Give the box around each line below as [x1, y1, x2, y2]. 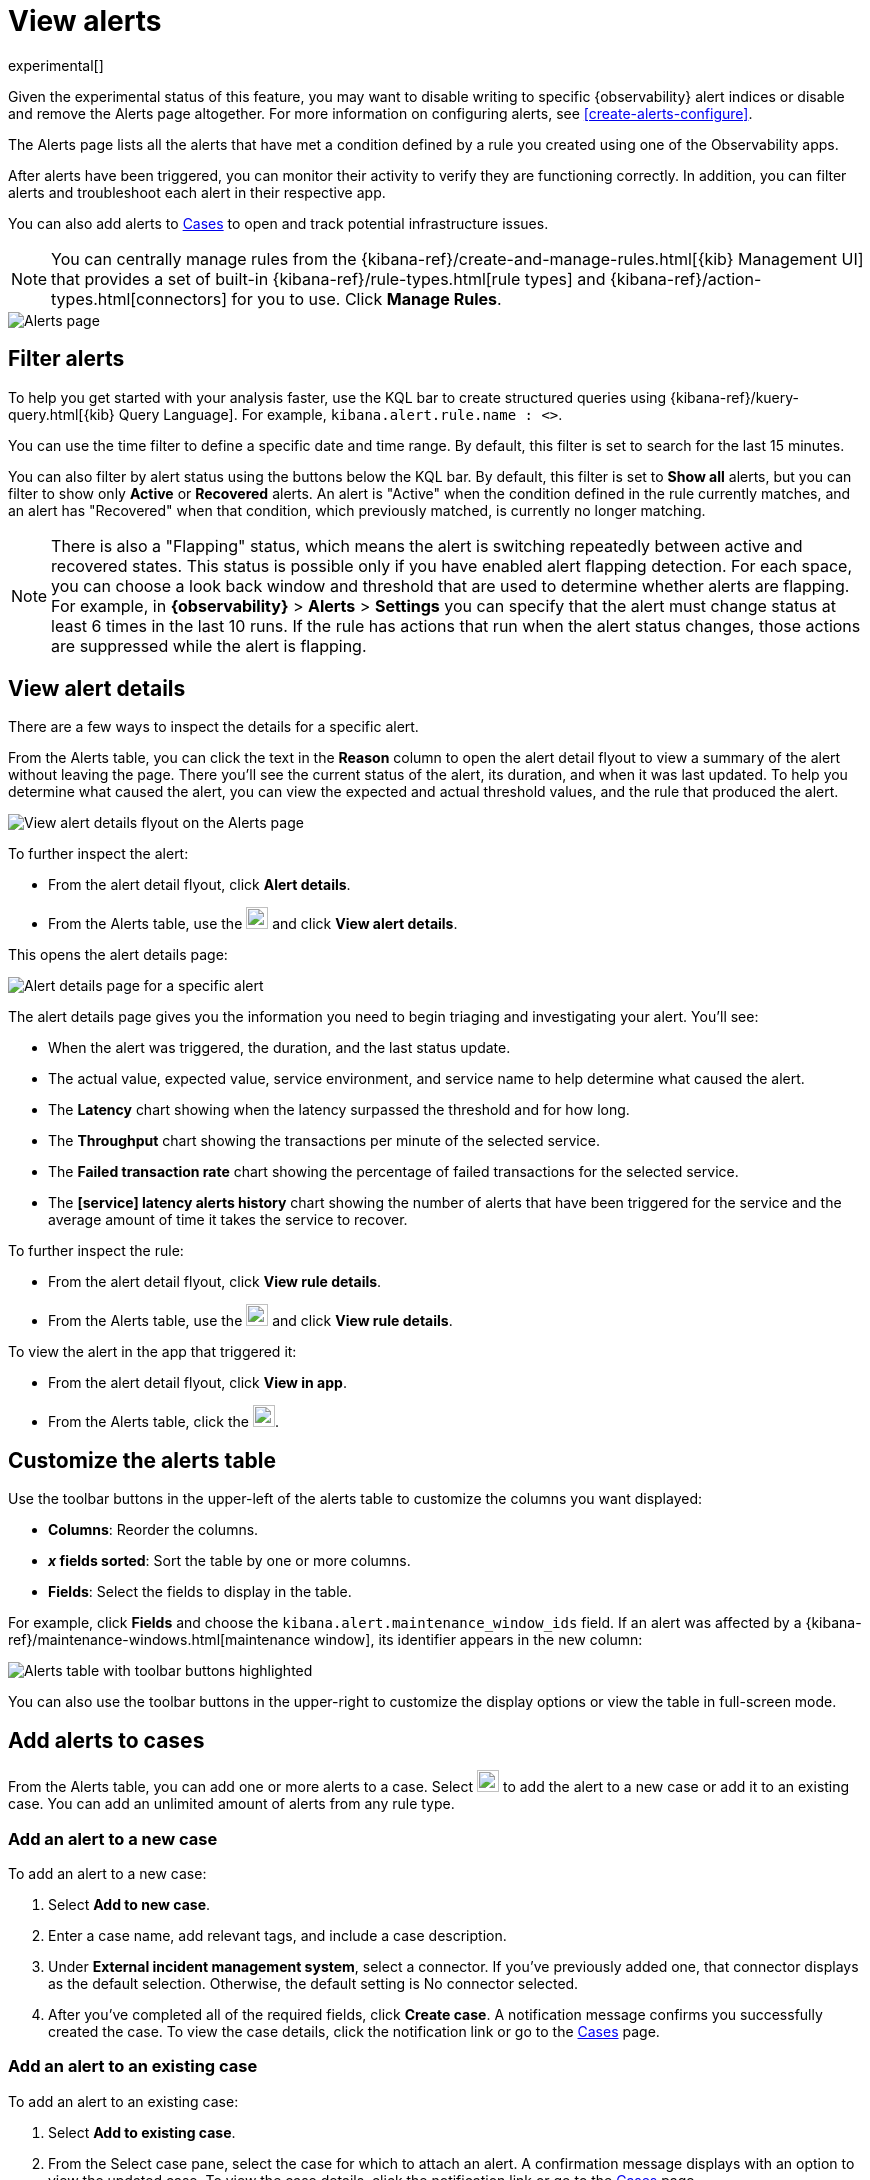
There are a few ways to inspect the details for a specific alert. [8, 718, 419, 736]
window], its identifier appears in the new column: [314, 1631, 643, 1649]
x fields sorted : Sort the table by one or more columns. [48, 1552, 411, 1570]
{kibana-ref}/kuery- [670, 388, 800, 406]
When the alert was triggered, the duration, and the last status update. [48, 1039, 511, 1057]
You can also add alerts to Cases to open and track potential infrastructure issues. [8, 214, 549, 232]
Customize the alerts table [8, 1447, 277, 1473]
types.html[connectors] [51, 288, 228, 309]
